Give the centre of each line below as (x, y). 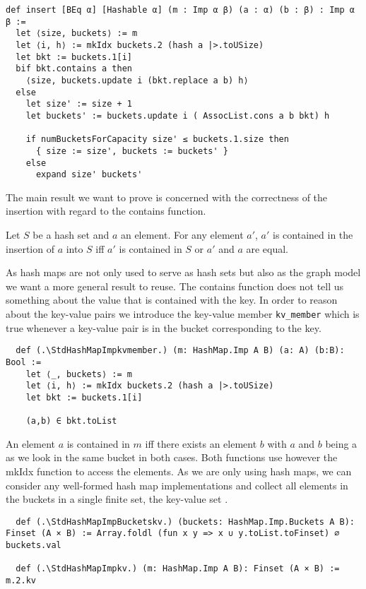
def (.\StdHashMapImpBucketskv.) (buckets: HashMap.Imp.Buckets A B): (185, 522)
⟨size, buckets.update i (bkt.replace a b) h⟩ (137, 80)
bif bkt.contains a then (74, 69)
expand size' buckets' (89, 175)
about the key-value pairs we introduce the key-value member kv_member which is (183, 314)
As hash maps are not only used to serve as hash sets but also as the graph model (183, 272)
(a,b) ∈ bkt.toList (71, 421)
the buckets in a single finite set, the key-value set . (117, 499)
